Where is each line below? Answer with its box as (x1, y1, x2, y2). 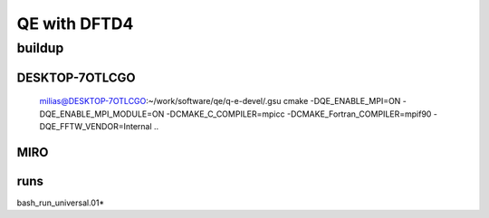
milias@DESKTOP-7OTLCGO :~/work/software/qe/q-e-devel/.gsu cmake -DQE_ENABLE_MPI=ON (39, 96, 401, 107)
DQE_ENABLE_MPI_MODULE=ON (39, 109, 165, 119)
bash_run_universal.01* (16, 197, 105, 208)
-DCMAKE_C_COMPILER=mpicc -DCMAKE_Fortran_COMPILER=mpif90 (166, 109, 432, 119)
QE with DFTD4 (16, 14, 134, 33)
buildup (16, 40, 64, 56)
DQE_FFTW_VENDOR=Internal (39, 121, 153, 131)
